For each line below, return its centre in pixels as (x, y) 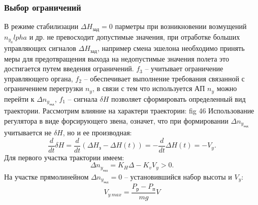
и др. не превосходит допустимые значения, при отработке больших (135, 36)
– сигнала (83, 98)
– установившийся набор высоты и (178, 176)
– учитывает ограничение (184, 68)
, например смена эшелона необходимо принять (171, 48)
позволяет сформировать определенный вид (178, 98)
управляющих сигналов (40, 48)
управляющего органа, (39, 78)
